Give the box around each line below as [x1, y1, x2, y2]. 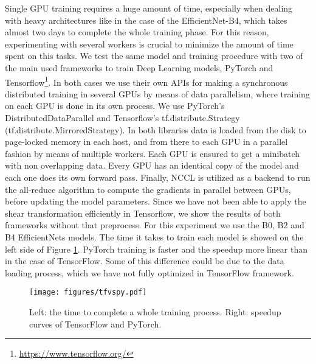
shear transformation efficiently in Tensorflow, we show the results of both [5, 206, 281, 219]
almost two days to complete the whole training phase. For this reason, [5, 26, 269, 38]
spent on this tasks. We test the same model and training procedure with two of [5, 49, 303, 62]
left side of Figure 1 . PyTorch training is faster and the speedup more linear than [5, 242, 307, 255]
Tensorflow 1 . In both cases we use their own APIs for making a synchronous [5, 74, 288, 88]
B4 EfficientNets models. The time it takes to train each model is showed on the [5, 230, 304, 243]
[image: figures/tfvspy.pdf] [29, 288, 147, 297]
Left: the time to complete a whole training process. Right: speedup [29, 305, 281, 318]
